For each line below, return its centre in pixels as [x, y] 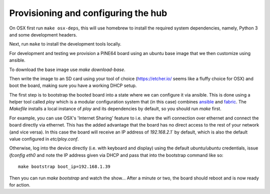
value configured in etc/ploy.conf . [44, 139]
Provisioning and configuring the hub [88, 13]
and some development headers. [43, 34]
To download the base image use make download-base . [67, 69]
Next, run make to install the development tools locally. [65, 44]
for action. [20, 184]
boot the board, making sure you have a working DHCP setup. [73, 85]
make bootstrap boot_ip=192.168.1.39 [64, 167]
